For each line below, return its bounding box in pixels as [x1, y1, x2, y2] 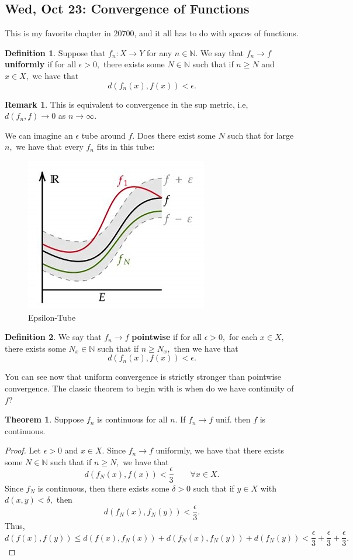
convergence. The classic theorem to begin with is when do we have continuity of [5, 382, 294, 394]
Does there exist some [137, 129, 216, 141]
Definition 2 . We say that [5, 331, 102, 343]
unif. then [215, 413, 251, 425]
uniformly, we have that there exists [155, 444, 285, 456]
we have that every [16, 140, 84, 153]
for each [229, 331, 258, 343]
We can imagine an [5, 129, 73, 141]
